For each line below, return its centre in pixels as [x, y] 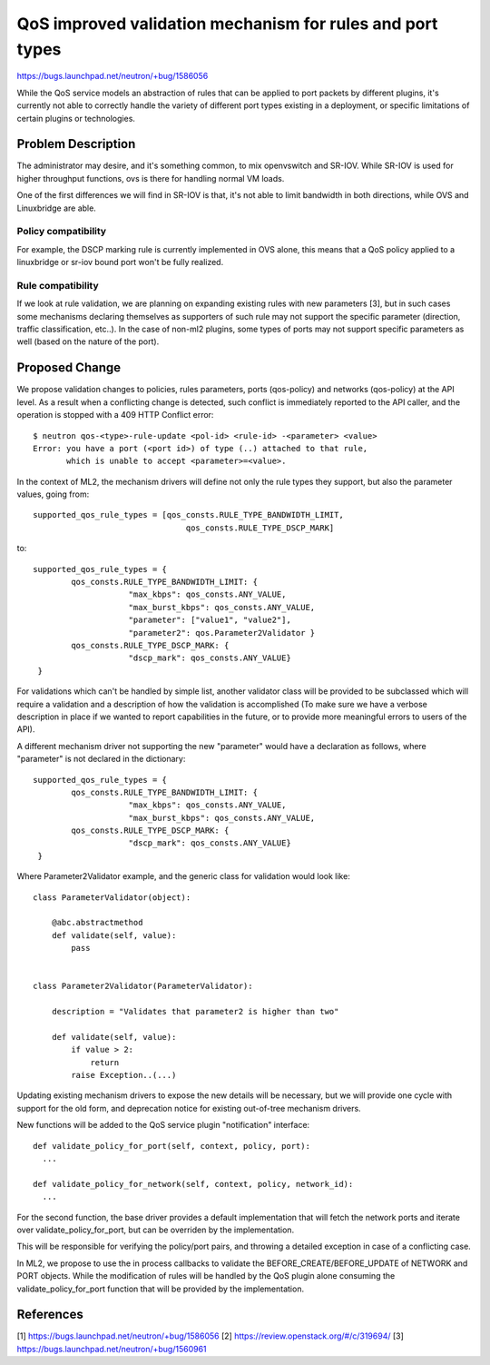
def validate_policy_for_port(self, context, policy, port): [171, 1146]
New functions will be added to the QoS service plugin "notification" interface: [163, 1125]
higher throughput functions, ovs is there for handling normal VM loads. [151, 178]
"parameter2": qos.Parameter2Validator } [222, 633]
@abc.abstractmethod [97, 923]
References [50, 1315]
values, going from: [53, 494]
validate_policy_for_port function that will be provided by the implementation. [160, 1289]
